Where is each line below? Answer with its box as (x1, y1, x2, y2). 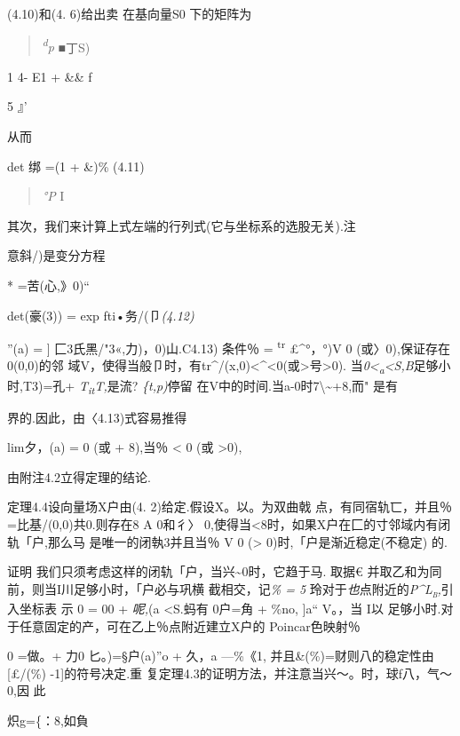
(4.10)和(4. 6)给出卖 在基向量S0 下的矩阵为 (7, 4, 252, 22)
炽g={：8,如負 (7, 710, 89, 729)
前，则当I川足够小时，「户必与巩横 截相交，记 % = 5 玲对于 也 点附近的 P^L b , (7, 579, 441, 600)
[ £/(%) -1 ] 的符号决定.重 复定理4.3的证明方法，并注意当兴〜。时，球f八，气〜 (7, 663, 452, 682)
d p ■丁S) (42, 35, 91, 56)
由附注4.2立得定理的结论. (7, 467, 151, 486)
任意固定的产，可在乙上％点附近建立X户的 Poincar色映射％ (19, 616, 361, 635)
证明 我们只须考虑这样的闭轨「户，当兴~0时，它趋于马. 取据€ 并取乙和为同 (7, 562, 442, 581)
